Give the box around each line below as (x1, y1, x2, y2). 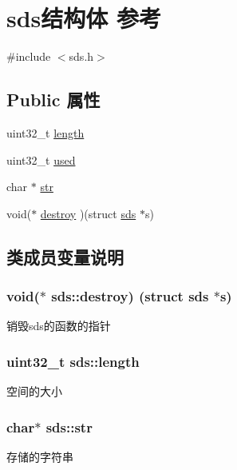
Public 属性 (6, 87, 101, 112)
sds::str (45, 416, 93, 436)
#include (6, 48, 51, 65)
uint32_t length (6, 124, 85, 141)
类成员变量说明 (6, 244, 124, 269)
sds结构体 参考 (6, 2, 162, 34)
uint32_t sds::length (6, 351, 140, 371)
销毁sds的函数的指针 (6, 317, 111, 334)
